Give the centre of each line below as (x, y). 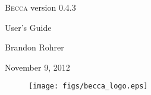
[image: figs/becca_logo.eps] (88, 86)
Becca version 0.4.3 (40, 7)
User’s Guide (28, 27)
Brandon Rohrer (34, 47)
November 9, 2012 (37, 67)
